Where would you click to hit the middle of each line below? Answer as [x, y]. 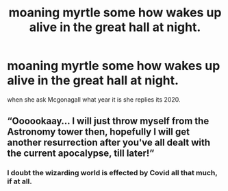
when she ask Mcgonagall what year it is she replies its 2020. [94, 99]
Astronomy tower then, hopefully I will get [99, 132]
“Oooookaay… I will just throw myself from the [108, 121]
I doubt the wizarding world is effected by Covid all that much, [112, 173]
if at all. [20, 181]
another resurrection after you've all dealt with [109, 143]
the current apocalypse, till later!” [81, 154]
